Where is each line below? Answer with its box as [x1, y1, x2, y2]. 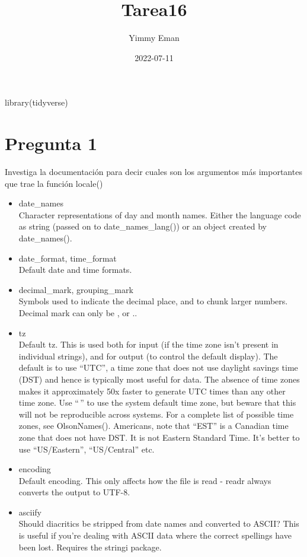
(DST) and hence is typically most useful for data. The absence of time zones [18, 373, 300, 385]
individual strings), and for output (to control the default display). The [18, 349, 278, 362]
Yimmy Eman [129, 31, 180, 44]
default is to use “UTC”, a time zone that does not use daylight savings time [18, 361, 298, 374]
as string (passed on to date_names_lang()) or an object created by [18, 220, 267, 233]
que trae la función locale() [5, 177, 103, 189]
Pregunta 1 [5, 131, 98, 155]
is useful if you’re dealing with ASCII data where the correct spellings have [18, 529, 292, 542]
